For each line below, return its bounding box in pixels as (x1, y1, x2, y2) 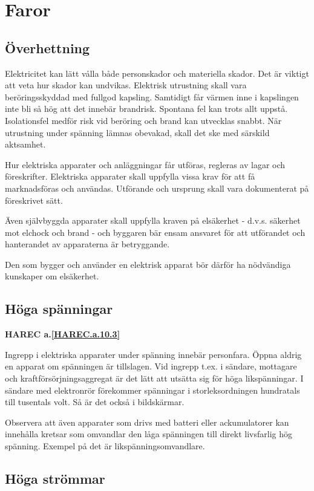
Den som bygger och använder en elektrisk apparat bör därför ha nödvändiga (5, 258, 291, 270)
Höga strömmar (5, 469, 105, 488)
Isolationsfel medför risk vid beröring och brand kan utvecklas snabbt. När (5, 114, 282, 126)
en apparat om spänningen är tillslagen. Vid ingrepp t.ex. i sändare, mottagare (5, 360, 297, 372)
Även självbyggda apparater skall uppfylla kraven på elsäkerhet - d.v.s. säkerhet (5, 214, 301, 227)
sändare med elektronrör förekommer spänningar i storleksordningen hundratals (5, 383, 300, 396)
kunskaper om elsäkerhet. (5, 270, 99, 282)
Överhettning (5, 38, 90, 57)
